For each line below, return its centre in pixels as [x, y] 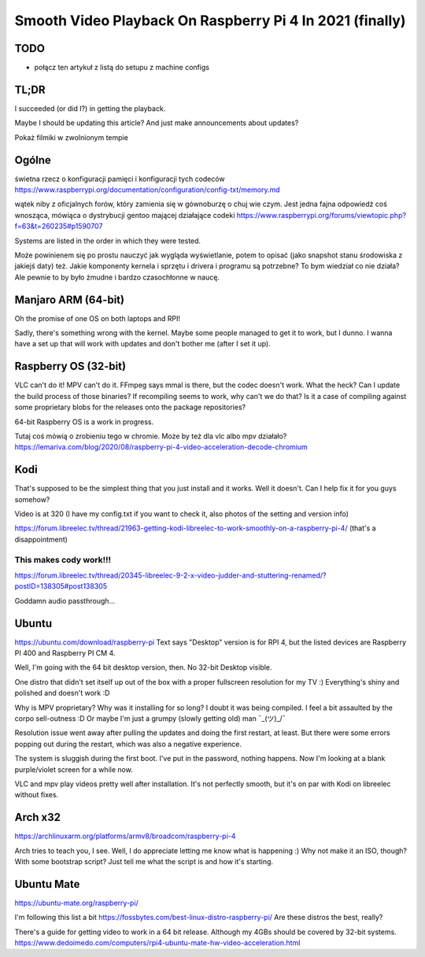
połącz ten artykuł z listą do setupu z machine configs [122, 68]
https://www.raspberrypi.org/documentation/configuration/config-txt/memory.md [147, 190]
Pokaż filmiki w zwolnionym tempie [72, 137]
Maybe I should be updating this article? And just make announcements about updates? [157, 123]
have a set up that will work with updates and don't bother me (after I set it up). [142, 344]
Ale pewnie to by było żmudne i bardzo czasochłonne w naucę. [117, 277]
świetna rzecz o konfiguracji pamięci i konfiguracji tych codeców [120, 179]
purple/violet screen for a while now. [74, 769]
